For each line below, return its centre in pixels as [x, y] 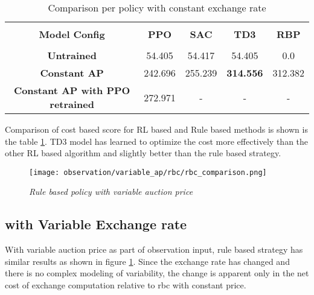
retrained [72, 104]
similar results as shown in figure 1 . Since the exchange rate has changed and [147, 261]
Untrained [72, 55]
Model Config [72, 34]
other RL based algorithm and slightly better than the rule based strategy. [143, 153]
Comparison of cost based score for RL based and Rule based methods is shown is [156, 129]
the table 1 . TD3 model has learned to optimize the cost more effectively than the [157, 141]
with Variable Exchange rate [96, 224]
